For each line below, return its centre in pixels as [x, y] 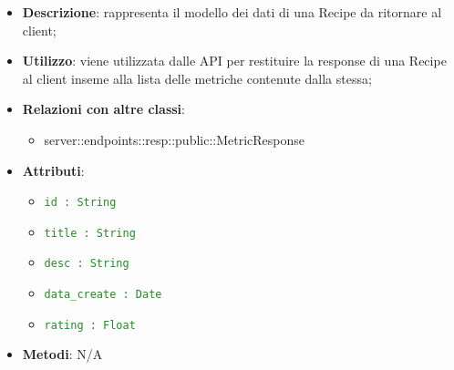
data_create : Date [103, 295]
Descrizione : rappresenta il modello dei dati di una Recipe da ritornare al [232, 12]
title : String [90, 233]
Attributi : [53, 170]
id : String [80, 203]
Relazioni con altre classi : [103, 109]
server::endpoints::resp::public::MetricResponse [175, 139]
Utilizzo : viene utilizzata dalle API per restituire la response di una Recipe [234, 61]
